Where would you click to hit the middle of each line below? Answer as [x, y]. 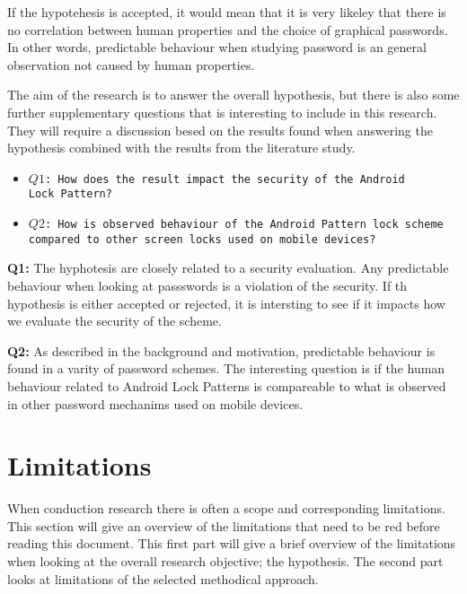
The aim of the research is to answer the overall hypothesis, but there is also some [233, 95]
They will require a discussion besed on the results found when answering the [220, 130]
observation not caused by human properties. [131, 64]
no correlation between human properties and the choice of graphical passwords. [228, 29]
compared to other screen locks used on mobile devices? [202, 239]
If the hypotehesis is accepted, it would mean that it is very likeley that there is [227, 12]
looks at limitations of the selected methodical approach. [163, 578]
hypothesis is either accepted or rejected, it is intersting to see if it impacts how [226, 303]
